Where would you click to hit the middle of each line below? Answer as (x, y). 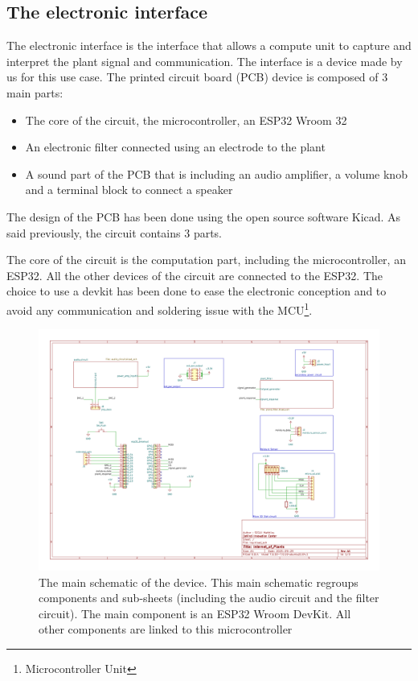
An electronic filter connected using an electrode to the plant (175, 147)
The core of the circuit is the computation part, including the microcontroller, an (206, 260)
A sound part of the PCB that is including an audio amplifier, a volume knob (216, 173)
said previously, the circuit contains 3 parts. (115, 232)
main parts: (35, 92)
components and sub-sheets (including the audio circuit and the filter (209, 598)
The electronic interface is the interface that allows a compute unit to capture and (209, 45)
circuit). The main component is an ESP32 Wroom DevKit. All (195, 613)
